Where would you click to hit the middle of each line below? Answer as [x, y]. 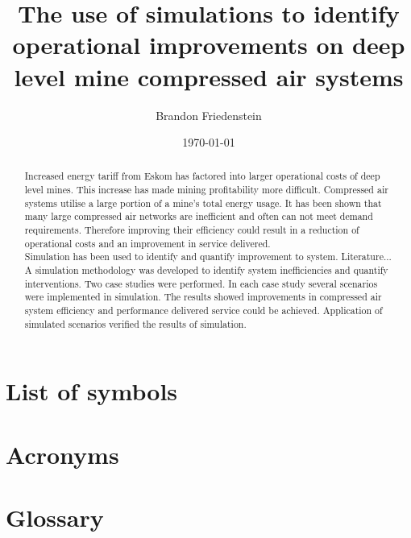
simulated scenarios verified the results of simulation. [135, 323]
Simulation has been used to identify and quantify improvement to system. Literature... [208, 257]
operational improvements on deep [209, 45]
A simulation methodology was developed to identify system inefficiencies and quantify [206, 270]
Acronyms [62, 454]
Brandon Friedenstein [209, 115]
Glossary [55, 517]
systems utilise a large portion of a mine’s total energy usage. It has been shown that [203, 203]
